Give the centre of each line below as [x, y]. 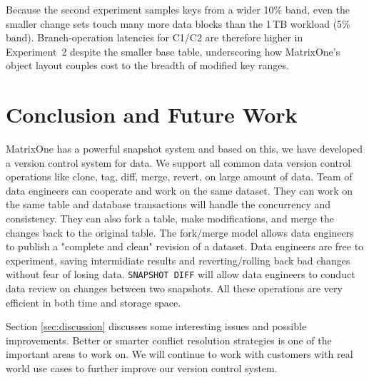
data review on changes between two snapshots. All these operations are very [174, 288]
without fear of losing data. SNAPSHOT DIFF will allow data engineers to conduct [181, 274]
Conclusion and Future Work [152, 114]
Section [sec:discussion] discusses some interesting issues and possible [156, 326]
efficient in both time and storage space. [93, 302]
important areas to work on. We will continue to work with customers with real [180, 354]
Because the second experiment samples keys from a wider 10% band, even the [178, 9]
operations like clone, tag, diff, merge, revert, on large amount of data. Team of [179, 176]
